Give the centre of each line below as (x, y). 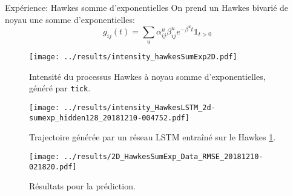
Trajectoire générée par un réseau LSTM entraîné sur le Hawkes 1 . (153, 137)
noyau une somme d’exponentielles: (70, 19)
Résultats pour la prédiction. (82, 186)
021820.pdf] (53, 167)
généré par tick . (60, 88)
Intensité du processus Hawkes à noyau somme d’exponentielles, (147, 76)
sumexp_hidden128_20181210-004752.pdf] (109, 118)
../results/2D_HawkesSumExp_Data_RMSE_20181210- (163, 157)
